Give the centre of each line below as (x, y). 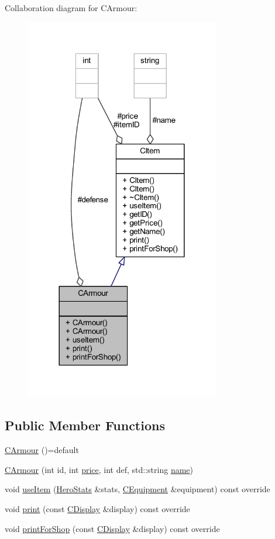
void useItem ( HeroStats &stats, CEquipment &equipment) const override (137, 489)
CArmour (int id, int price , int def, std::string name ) (99, 469)
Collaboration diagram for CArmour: (71, 8)
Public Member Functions (85, 425)
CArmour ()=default (42, 450)
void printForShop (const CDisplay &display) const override (112, 528)
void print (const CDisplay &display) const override (97, 509)
